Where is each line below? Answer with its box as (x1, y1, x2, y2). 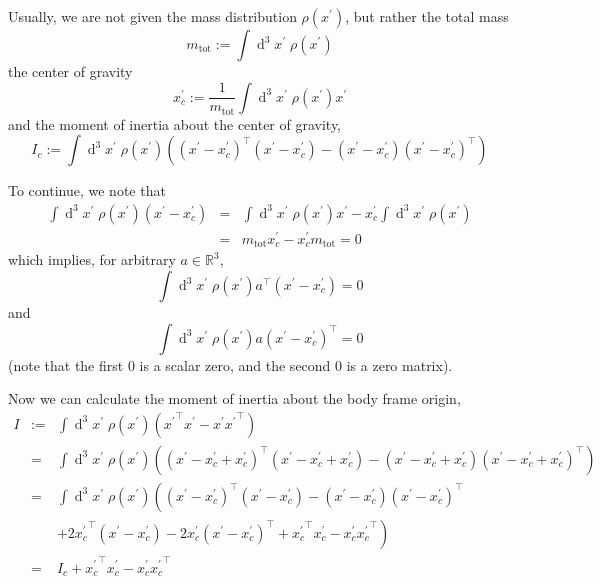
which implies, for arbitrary (8, 249, 176, 270)
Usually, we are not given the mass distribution (8, 6, 297, 26)
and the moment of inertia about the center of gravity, (8, 113, 342, 134)
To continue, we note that (8, 180, 166, 201)
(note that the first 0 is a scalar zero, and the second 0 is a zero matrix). (8, 354, 453, 375)
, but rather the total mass (345, 6, 509, 26)
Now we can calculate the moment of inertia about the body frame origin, (8, 388, 461, 409)
